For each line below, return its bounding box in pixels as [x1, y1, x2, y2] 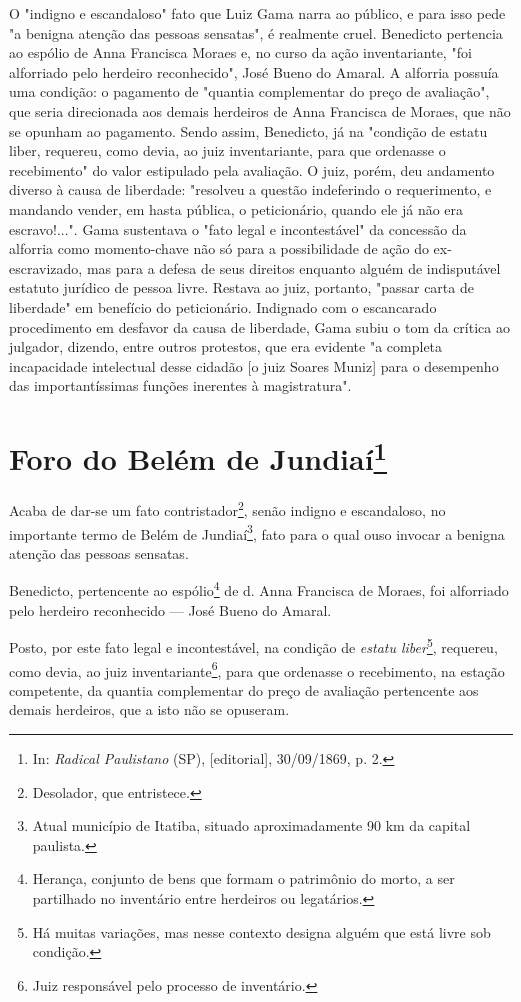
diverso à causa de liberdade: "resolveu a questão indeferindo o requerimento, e [9, 179, 492, 200]
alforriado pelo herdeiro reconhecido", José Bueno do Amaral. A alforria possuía [9, 61, 499, 82]
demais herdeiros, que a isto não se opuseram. [9, 699, 290, 720]
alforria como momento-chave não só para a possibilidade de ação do [9, 238, 429, 259]
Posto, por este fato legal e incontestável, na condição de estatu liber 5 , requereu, [9, 634, 498, 657]
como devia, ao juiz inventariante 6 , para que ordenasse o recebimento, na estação [9, 657, 505, 681]
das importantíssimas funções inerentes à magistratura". [9, 375, 352, 396]
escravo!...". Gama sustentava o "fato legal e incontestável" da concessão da [9, 218, 467, 239]
